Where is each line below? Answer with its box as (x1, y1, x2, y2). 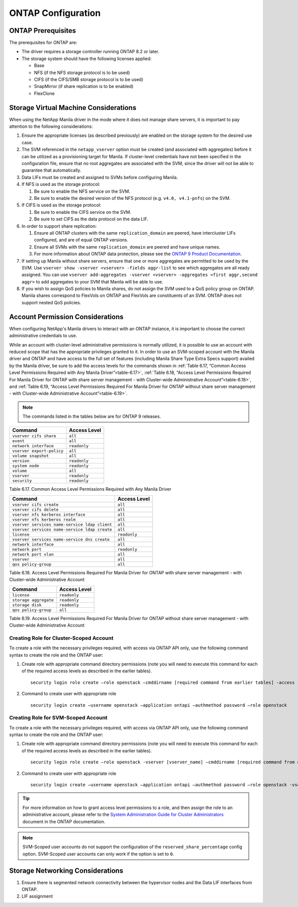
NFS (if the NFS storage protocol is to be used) (34, 70, 130, 76)
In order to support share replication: (21, 223, 97, 229)
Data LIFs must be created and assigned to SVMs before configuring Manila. (21, 174, 178, 180)
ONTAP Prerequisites (9, 26, 76, 35)
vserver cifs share (12, 433, 57, 439)
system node (12, 463, 39, 468)
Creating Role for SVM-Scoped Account (9, 714, 108, 721)
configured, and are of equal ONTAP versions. (34, 237, 129, 243)
